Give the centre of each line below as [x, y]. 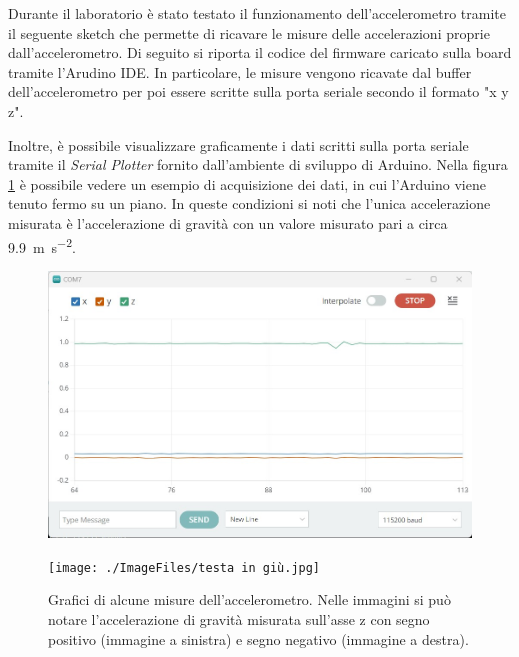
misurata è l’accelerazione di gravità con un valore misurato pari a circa [228, 222]
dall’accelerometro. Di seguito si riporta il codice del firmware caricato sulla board [260, 52]
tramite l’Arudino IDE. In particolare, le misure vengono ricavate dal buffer [240, 71]
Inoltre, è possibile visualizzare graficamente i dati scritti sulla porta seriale [238, 144]
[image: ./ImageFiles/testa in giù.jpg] [184, 567]
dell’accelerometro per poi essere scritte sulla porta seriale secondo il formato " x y [258, 91]
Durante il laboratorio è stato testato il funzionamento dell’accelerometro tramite [257, 13]
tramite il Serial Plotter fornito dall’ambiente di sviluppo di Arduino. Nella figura [258, 164]
